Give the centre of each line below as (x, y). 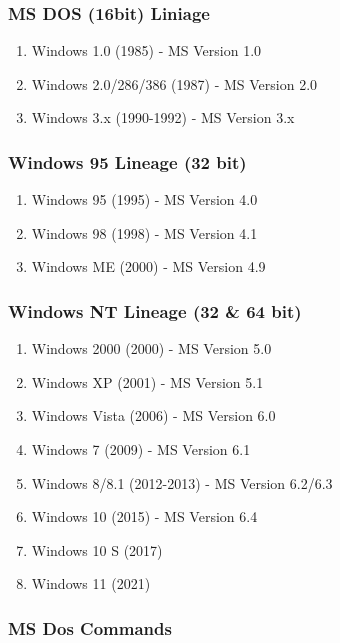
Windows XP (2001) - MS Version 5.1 (147, 381)
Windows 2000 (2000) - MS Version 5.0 (151, 348)
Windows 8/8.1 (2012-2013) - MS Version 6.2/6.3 (182, 482)
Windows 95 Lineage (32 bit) (127, 161)
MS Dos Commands (90, 627)
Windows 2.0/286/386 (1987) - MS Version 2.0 (174, 83)
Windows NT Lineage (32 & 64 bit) (155, 310)
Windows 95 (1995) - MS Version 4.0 (144, 199)
